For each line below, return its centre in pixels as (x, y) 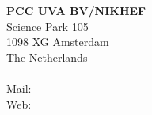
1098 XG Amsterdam (58, 42)
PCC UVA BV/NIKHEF (76, 10)
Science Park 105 (47, 26)
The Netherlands (47, 57)
